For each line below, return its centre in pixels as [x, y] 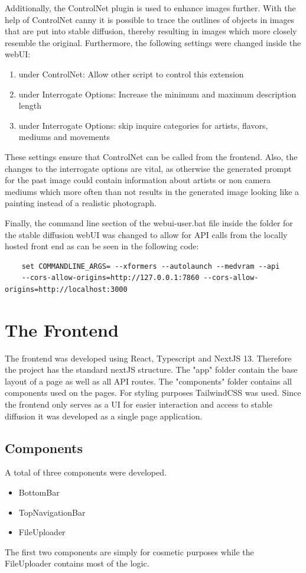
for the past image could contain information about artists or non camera [138, 180]
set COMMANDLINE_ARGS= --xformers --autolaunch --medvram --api [151, 266]
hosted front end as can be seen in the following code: [102, 246]
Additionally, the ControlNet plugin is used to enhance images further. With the [150, 8]
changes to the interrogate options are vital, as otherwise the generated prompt [148, 168]
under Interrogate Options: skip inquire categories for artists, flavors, [143, 125]
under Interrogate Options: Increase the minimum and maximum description [157, 94]
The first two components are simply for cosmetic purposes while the [129, 551]
